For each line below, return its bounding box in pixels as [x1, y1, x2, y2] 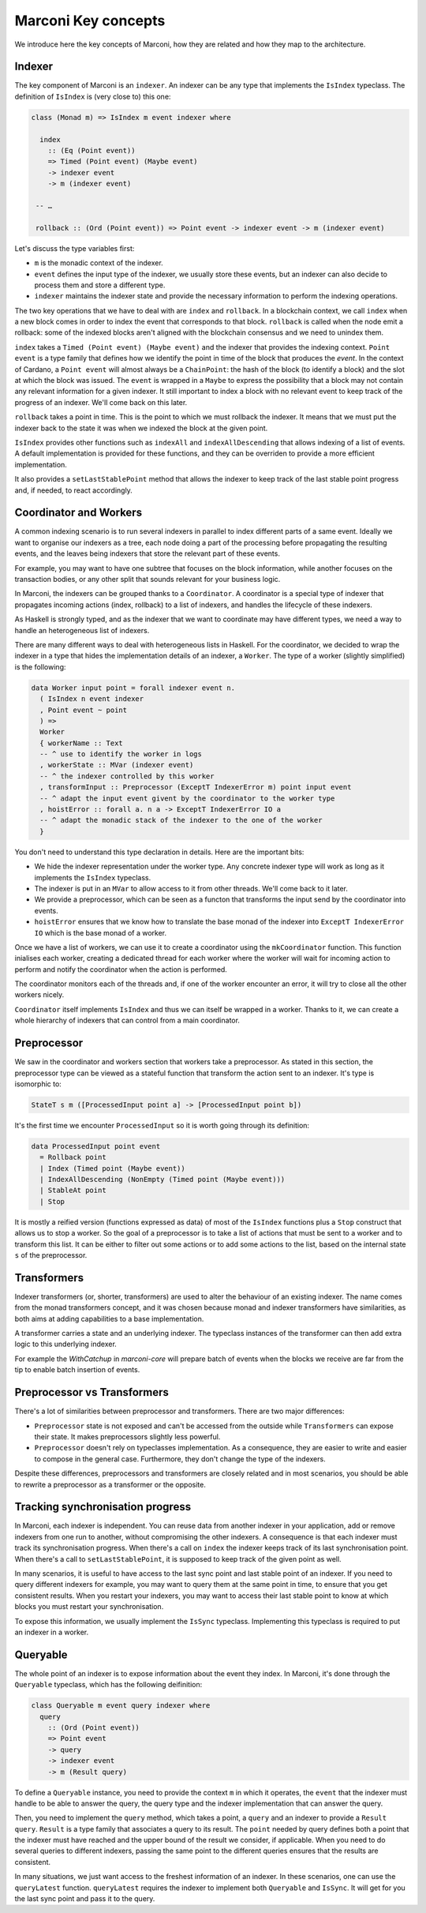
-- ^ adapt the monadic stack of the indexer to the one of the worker [39, 816, 323, 825]
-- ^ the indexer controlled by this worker [39, 771, 215, 781]
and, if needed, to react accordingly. [14, 486, 133, 495]
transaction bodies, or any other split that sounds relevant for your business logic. [14, 575, 281, 583]
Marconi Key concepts [14, 12, 166, 29]
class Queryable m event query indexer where [31, 1701, 211, 1710]
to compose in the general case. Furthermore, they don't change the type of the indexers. [34, 1454, 327, 1464]
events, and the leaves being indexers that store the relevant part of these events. [14, 549, 280, 558]
